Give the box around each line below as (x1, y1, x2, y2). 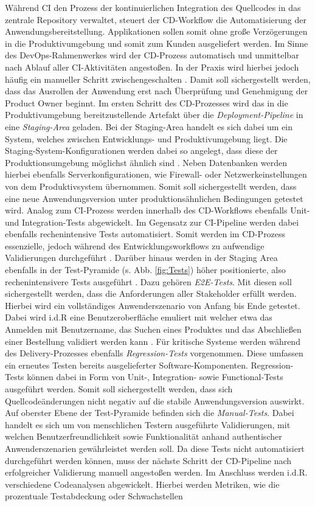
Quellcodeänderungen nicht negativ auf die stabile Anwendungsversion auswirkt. (5, 394, 305, 407)
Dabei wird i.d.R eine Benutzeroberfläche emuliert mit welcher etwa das (5, 311, 272, 324)
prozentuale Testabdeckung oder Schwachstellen (5, 490, 183, 502)
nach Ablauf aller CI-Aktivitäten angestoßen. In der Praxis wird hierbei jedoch (5, 60, 299, 73)
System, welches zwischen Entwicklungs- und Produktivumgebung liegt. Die (5, 132, 288, 145)
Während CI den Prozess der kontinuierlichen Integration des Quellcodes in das (5, 1, 301, 13)
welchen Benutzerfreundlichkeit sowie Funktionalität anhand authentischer (5, 430, 282, 443)
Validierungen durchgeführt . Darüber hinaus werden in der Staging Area (5, 251, 278, 264)
